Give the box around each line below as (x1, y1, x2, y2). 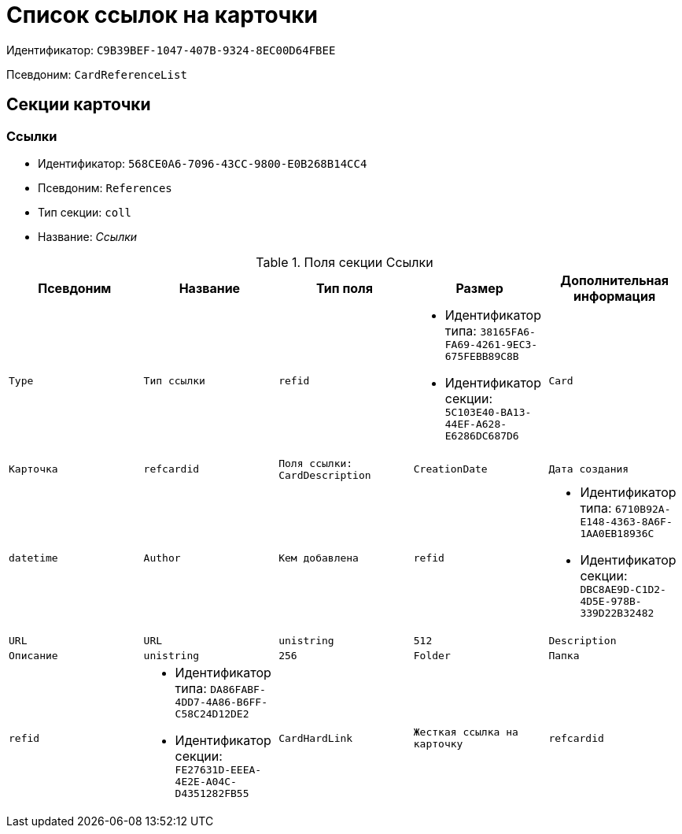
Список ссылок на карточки (6, 2, 319, 28)
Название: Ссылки (38, 229, 138, 243)
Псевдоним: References (38, 180, 172, 195)
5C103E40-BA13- (444, 406, 532, 418)
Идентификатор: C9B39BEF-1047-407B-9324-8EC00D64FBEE (6, 43, 336, 57)
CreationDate (413, 463, 488, 476)
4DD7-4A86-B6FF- (175, 695, 267, 708)
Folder (413, 649, 451, 662)
